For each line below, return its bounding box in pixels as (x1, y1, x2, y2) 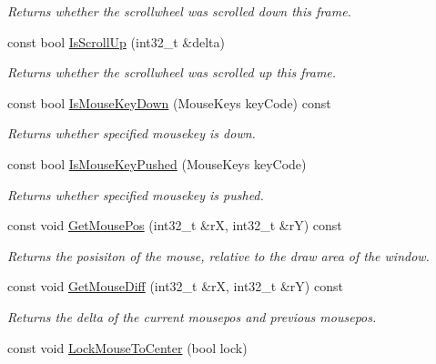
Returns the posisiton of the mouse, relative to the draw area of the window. (7, 246, 430, 265)
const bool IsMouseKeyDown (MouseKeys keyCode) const (7, 93, 331, 112)
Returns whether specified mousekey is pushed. (7, 185, 264, 204)
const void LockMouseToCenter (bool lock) (7, 338, 248, 357)
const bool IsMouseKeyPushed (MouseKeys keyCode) (7, 154, 307, 173)
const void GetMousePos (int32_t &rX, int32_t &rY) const (7, 216, 342, 235)
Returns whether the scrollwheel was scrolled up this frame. (7, 63, 337, 82)
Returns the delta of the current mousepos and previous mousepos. (7, 307, 377, 326)
